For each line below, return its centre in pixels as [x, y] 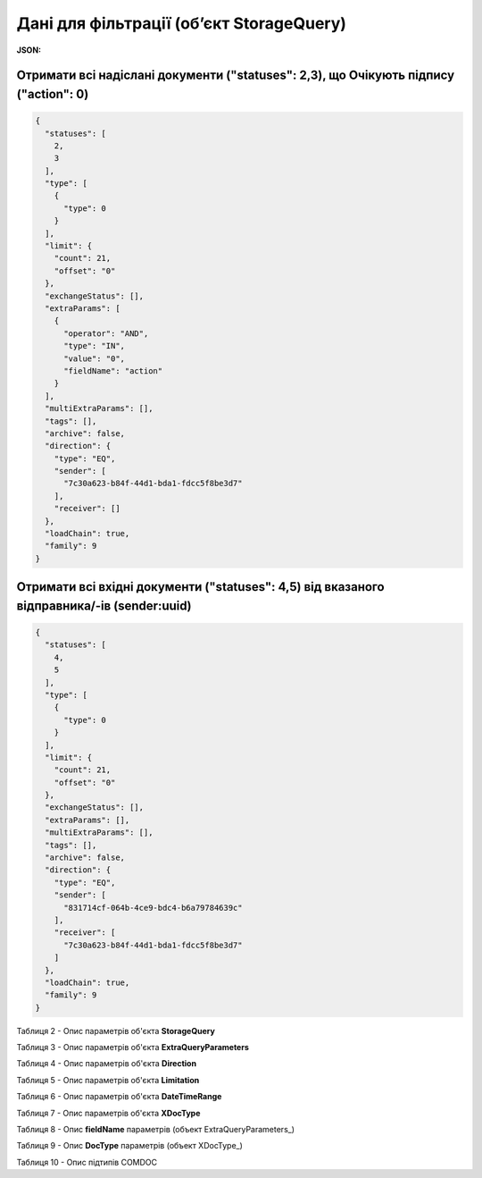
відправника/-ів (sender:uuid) [104, 606]
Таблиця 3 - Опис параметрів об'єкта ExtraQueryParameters [133, 1048]
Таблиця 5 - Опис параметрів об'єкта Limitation [108, 1080]
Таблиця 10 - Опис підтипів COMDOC [87, 1162]
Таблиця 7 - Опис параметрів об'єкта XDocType [108, 1113]
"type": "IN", [94, 346]
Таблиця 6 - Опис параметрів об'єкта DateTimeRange [119, 1097]
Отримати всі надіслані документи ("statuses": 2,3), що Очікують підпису [236, 76]
